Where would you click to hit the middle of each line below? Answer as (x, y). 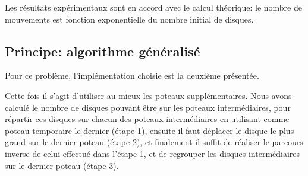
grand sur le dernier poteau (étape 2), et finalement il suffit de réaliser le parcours (154, 142)
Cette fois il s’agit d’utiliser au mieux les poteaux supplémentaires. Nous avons (148, 95)
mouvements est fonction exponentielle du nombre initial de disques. (129, 19)
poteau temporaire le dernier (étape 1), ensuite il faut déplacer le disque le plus (150, 130)
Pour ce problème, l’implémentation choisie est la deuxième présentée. (132, 76)
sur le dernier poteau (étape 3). (62, 165)
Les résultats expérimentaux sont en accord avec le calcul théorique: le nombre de (153, 7)
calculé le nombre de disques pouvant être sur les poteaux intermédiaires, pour (148, 107)
